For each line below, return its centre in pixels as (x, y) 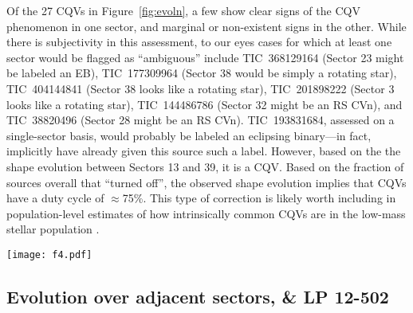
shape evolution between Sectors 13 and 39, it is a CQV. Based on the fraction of (205, 166)
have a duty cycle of (55, 198)
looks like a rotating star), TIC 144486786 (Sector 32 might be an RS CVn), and (205, 104)
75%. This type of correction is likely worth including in (259, 198)
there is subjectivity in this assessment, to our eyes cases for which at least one (199, 42)
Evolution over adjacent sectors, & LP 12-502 (198, 296)
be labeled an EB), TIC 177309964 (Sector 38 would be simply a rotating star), (202, 73)
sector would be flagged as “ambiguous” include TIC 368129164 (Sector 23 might (205, 57)
